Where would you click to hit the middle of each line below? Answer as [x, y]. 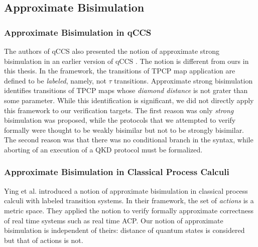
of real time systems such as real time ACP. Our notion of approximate [114, 220]
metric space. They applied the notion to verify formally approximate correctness [129, 210]
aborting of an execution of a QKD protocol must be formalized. [103, 149]
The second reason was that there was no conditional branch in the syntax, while [129, 140]
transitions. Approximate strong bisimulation [183, 80]
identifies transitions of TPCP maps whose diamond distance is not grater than [126, 90]
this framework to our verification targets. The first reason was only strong [119, 110]
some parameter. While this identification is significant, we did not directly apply [129, 100]
